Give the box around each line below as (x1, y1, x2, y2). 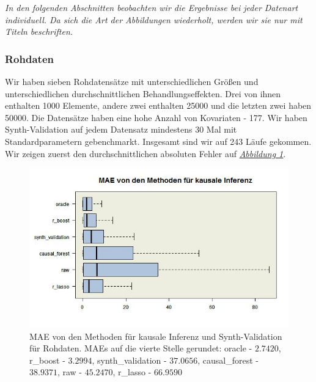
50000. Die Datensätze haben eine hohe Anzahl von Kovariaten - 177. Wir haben (5, 111, 307, 123)
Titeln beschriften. (5, 25, 73, 38)
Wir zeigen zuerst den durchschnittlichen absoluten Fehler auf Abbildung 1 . (5, 147, 286, 160)
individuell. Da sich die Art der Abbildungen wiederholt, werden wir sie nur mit (5, 13, 303, 26)
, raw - (57, 365, 82, 378)
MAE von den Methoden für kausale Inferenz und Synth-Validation (29, 329, 282, 342)
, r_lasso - (112, 365, 152, 378)
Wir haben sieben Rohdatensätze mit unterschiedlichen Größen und (5, 75, 259, 87)
